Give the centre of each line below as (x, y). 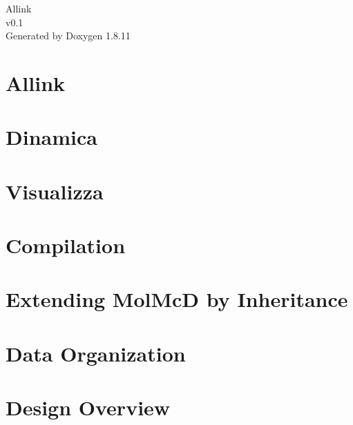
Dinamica (51, 137)
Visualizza (55, 191)
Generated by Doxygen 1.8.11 (68, 36)
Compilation (66, 245)
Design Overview (88, 407)
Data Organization (96, 353)
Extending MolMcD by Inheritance (177, 299)
